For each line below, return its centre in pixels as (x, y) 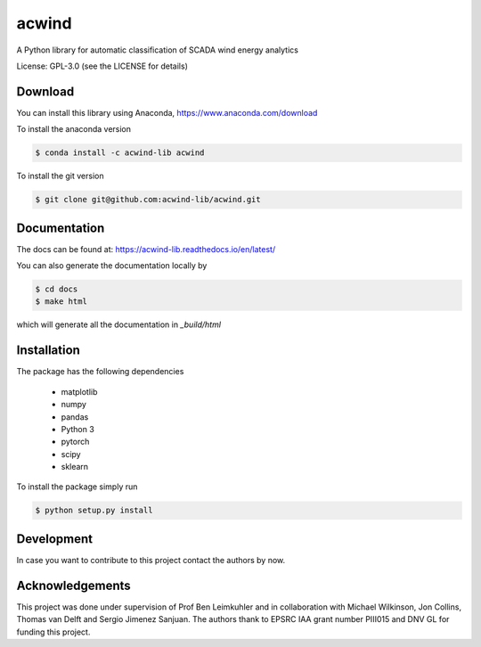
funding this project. (53, 632)
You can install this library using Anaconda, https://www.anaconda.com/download (167, 112)
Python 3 (78, 429)
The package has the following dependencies (100, 372)
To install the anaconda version (74, 129)
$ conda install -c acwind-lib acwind (120, 153)
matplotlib (79, 391)
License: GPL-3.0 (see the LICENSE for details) (102, 66)
